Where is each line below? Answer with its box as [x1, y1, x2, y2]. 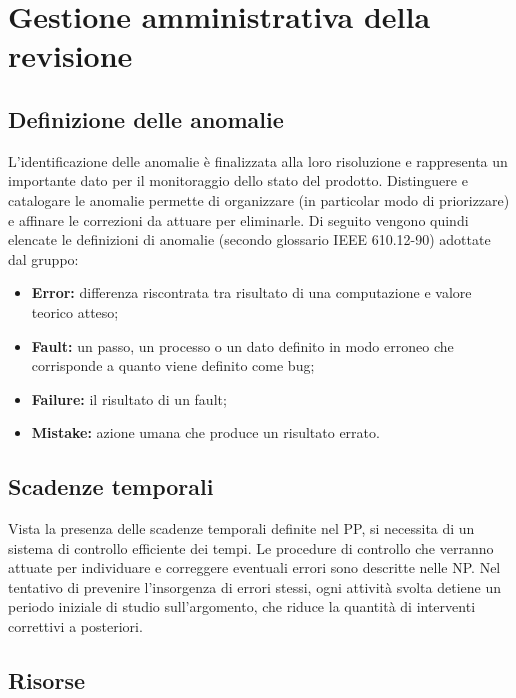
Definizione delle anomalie [8, 103, 284, 134]
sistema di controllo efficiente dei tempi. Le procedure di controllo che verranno [8, 537, 494, 558]
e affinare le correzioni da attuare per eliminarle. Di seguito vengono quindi [8, 209, 469, 230]
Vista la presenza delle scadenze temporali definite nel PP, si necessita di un [8, 518, 475, 539]
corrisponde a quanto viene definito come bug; [31, 355, 315, 376]
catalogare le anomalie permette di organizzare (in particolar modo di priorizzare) [8, 189, 510, 210]
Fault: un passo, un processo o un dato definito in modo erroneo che [31, 335, 454, 356]
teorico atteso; [31, 301, 119, 322]
